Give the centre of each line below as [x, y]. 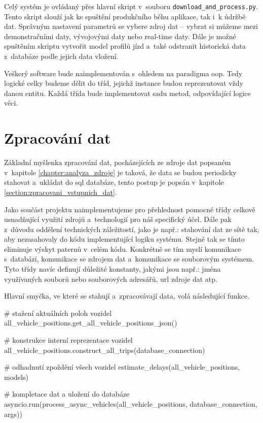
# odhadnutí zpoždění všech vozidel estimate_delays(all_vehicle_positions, [122, 367]
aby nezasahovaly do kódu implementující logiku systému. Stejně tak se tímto [124, 239]
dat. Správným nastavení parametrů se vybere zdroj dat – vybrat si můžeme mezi [131, 26]
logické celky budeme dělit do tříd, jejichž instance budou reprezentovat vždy [124, 83]
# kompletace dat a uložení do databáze [67, 394]
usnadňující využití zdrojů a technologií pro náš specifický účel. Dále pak [118, 219]
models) [16, 377]
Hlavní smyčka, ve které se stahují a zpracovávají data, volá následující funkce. [127, 296]
